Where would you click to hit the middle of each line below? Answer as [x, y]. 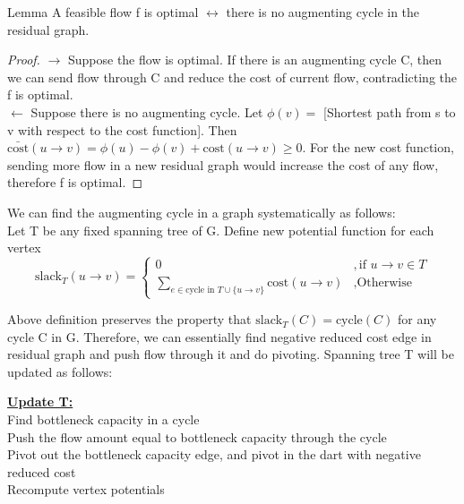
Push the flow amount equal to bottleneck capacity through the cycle [197, 436]
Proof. [24, 60]
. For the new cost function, [378, 147]
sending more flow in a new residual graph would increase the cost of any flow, [223, 164]
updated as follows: [60, 371]
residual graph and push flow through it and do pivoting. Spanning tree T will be [231, 354]
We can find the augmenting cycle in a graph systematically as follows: [202, 212]
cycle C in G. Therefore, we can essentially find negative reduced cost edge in [219, 336]
